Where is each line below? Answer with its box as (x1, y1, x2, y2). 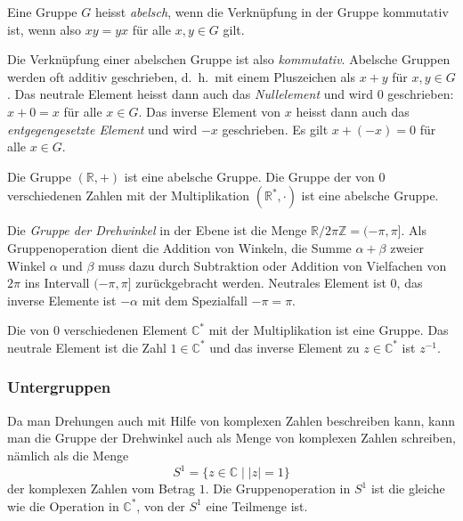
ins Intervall (24, 273, 90, 292)
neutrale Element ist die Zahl (7, 338, 167, 356)
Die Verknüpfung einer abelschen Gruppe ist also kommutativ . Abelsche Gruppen (7, 50, 451, 69)
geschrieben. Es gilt (222, 119, 329, 138)
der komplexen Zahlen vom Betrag (7, 479, 196, 497)
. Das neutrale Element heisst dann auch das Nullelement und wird (7, 85, 373, 103)
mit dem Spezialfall (142, 290, 248, 309)
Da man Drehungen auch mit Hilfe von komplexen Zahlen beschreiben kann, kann (7, 411, 456, 429)
